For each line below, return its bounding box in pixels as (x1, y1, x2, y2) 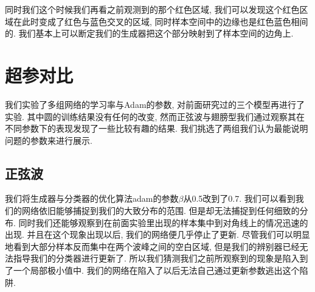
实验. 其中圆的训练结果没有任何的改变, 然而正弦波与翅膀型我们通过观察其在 (5, 110, 305, 123)
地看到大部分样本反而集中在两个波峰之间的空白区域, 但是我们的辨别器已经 (5, 240, 300, 252)
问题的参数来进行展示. (5, 134, 92, 146)
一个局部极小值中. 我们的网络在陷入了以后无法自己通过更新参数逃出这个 (13, 264, 300, 277)
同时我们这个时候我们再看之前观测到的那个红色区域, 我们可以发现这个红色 (5, 3, 300, 15)
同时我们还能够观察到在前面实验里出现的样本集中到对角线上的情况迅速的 (18, 216, 308, 229)
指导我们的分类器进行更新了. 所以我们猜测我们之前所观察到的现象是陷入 (13, 252, 300, 265)
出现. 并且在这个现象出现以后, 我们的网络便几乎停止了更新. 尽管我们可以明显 (5, 228, 310, 241)
